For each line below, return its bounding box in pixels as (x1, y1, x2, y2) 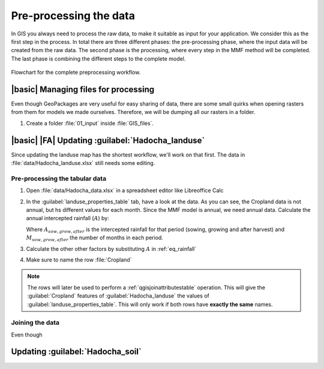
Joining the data (11, 319, 60, 327)
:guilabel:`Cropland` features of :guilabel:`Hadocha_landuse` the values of (27, 292, 210, 299)
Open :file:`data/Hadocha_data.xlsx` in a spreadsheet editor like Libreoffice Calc (26, 187, 224, 194)
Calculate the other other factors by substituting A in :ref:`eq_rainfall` (26, 245, 197, 252)
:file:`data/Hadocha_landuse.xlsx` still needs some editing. (11, 160, 155, 167)
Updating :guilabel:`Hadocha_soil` (11, 347, 142, 357)
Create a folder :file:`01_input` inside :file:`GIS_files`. (26, 119, 154, 127)
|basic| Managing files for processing (11, 84, 155, 94)
